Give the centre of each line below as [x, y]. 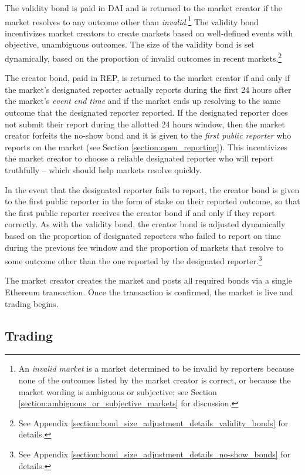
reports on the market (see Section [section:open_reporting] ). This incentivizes [146, 146]
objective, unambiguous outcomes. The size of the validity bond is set [130, 44]
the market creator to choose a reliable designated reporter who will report [139, 158]
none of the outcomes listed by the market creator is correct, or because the [155, 380]
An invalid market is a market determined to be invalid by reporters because [156, 368]
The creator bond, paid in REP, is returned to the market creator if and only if [147, 78]
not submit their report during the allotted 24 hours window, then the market [145, 124]
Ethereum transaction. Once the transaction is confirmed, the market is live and [149, 292]
